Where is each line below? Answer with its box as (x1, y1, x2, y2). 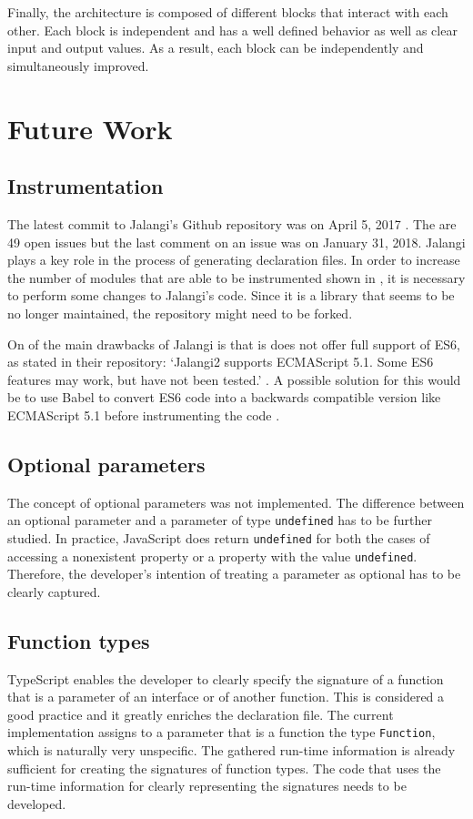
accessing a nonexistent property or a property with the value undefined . (7, 546, 418, 565)
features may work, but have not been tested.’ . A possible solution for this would (7, 369, 461, 389)
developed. (7, 794, 66, 813)
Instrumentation (7, 172, 164, 200)
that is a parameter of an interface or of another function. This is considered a (7, 687, 445, 706)
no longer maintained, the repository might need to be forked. (7, 303, 353, 322)
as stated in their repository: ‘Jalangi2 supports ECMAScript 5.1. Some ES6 (7, 352, 434, 371)
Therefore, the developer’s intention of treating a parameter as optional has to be (7, 564, 461, 583)
